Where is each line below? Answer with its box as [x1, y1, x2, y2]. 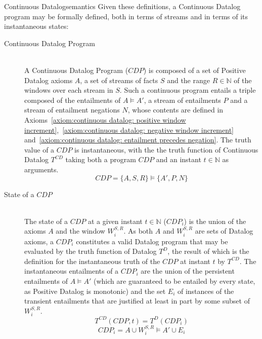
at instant [180, 255, 210, 266]
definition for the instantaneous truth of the [24, 255, 160, 266]
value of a [24, 144, 55, 155]
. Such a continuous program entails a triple [119, 85, 256, 95]
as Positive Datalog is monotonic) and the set [24, 285, 166, 296]
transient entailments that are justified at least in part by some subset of [24, 295, 250, 306]
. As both [123, 225, 153, 236]
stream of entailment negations [24, 104, 120, 115]
